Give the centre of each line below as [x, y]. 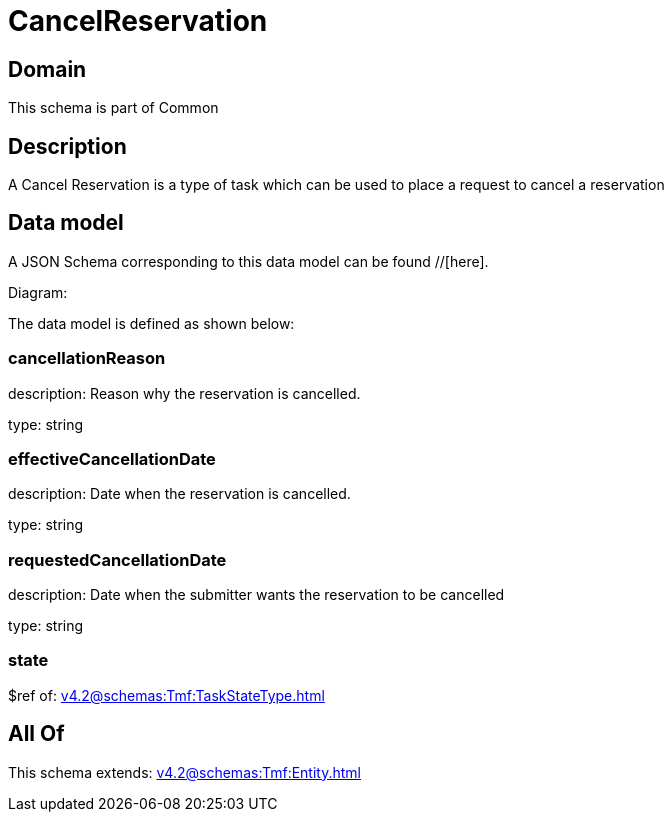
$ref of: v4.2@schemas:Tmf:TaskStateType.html [166, 695]
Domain [47, 69]
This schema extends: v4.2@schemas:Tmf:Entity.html [184, 772]
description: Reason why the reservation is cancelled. [184, 393]
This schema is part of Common [113, 108]
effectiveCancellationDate [112, 458]
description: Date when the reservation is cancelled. [179, 494]
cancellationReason [87, 358]
